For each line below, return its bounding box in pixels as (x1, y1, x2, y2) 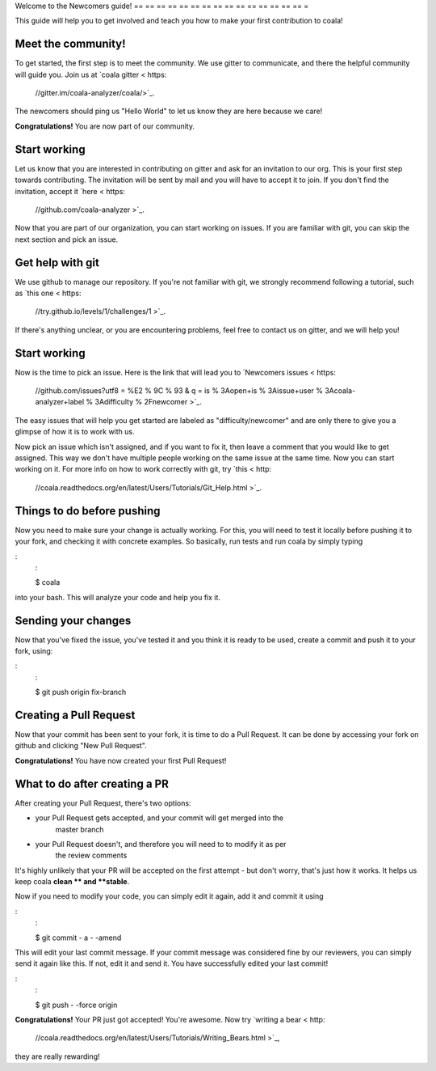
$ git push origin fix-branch (35, 688, 127, 697)
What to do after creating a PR (15, 777, 169, 790)
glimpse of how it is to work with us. (15, 427, 135, 437)
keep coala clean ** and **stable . (15, 877, 130, 887)
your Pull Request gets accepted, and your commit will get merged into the (35, 813, 284, 823)
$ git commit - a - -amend (35, 933, 122, 942)
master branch (55, 824, 104, 834)
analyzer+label (35, 397, 85, 407)
